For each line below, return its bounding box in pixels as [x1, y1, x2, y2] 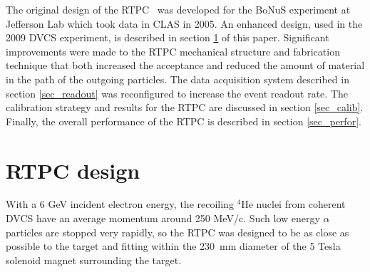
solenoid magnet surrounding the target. [6, 252, 182, 267]
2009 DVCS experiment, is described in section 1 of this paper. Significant [6, 30, 329, 45]
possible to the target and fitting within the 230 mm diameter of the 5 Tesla [6, 239, 341, 253]
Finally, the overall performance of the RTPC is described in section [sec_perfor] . [6, 113, 361, 128]
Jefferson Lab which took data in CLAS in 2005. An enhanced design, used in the [6, 16, 363, 31]
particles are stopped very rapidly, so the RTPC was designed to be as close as [6, 224, 349, 239]
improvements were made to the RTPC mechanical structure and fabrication [6, 43, 340, 58]
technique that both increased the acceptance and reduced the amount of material [6, 58, 365, 73]
